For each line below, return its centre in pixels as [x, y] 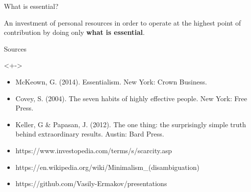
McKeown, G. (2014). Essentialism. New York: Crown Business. [111, 81]
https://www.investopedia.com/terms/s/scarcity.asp [94, 150]
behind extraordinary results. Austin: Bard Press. [90, 134]
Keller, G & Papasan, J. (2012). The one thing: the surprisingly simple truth [131, 124]
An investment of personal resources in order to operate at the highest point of [123, 22]
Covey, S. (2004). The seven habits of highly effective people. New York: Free [131, 98]
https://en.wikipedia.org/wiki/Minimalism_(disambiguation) [107, 167]
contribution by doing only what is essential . [75, 32]
